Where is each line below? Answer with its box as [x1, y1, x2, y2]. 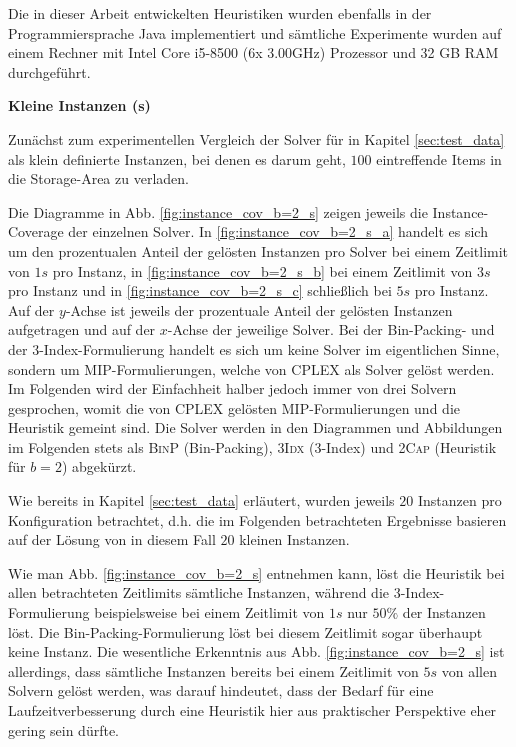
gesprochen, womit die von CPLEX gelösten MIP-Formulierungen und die [8, 397, 460, 418]
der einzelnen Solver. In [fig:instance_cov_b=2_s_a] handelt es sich [68, 221, 488, 242]
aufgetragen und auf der [8, 319, 156, 340]
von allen [441, 660, 497, 681]
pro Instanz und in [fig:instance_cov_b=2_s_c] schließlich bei [8, 280, 392, 301]
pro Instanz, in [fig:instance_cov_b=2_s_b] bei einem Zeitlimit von [52, 260, 473, 281]
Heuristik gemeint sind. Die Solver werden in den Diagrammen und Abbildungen [8, 417, 503, 438]
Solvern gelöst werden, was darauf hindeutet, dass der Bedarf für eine [8, 680, 434, 701]
